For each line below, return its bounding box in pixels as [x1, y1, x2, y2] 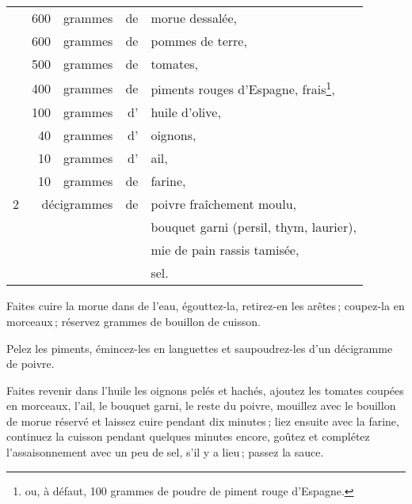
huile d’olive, [151, 103, 221, 122]
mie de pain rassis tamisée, [151, 241, 299, 260]
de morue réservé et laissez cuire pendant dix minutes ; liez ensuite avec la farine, [6, 412, 399, 429]
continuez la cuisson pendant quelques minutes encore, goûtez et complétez [6, 428, 370, 445]
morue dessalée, [151, 9, 238, 27]
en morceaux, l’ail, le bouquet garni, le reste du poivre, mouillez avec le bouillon [6, 397, 396, 414]
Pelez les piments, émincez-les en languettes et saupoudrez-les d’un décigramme [6, 339, 393, 356]
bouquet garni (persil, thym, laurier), [151, 218, 357, 237]
